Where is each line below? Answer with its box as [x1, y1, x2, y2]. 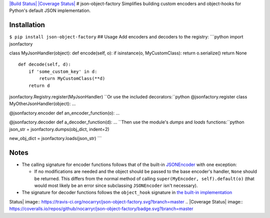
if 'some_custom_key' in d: [28, 68, 97, 74]
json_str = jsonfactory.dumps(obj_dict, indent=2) [9, 126, 109, 132]
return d [28, 82, 50, 88]
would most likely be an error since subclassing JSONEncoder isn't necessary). [34, 182, 198, 188]
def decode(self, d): [18, 61, 71, 67]
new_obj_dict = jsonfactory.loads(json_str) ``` [9, 135, 102, 141]
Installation [9, 20, 45, 29]
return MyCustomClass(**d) [39, 75, 105, 81]
